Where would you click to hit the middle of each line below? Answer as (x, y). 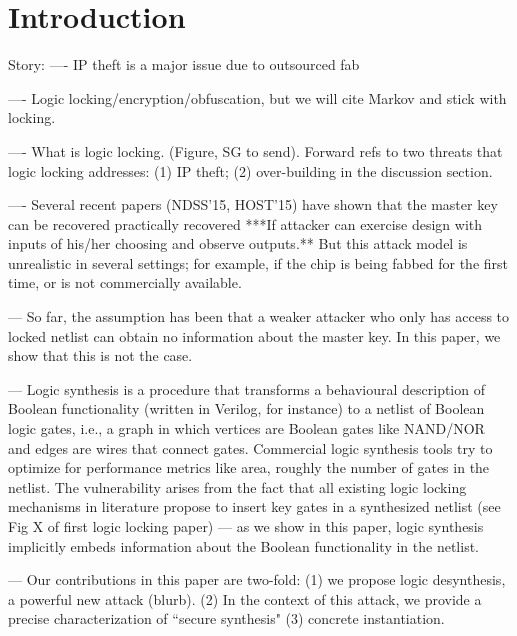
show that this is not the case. (100, 355)
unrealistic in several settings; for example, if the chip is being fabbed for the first (258, 262)
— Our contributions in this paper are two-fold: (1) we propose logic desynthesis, (257, 579)
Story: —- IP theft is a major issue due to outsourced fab (184, 64)
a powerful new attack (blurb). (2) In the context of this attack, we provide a (245, 598)
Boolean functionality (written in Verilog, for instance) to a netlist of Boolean (246, 408)
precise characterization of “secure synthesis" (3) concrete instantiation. (226, 618)
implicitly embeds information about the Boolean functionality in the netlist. (244, 545)
